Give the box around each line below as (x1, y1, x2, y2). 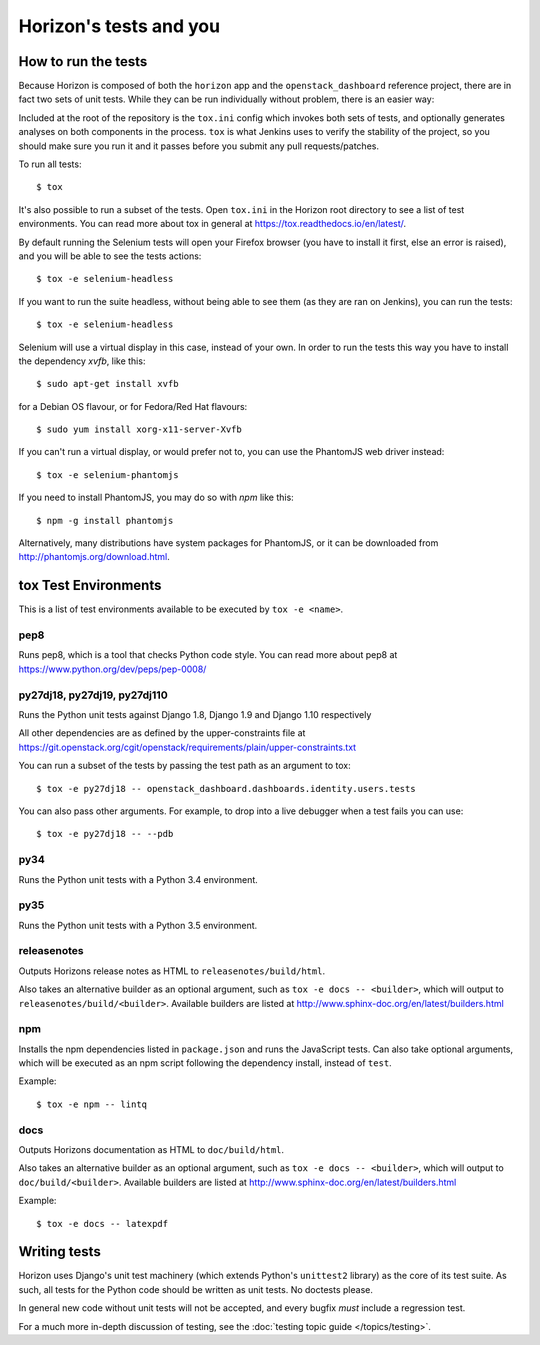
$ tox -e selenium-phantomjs (36, 469, 179, 480)
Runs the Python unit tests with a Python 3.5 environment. (18, 919, 258, 931)
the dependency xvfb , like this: (18, 355, 146, 367)
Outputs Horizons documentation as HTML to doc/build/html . (18, 1144, 285, 1156)
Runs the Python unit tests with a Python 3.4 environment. (18, 873, 259, 885)
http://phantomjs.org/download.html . (18, 551, 170, 563)
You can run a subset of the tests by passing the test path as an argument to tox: (18, 760, 352, 772)
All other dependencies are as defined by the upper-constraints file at (18, 727, 306, 739)
